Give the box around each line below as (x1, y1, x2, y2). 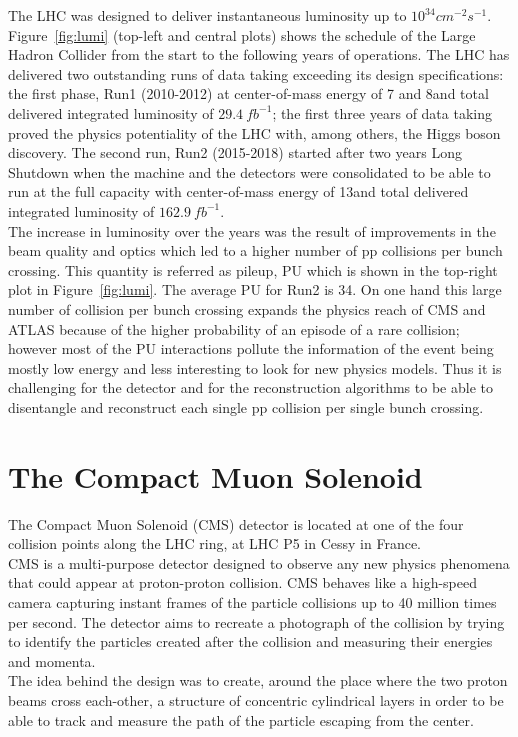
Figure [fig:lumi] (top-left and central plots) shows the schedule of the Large (8, 24, 476, 45)
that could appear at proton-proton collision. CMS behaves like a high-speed (8, 572, 477, 593)
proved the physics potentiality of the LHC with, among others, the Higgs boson (8, 122, 501, 143)
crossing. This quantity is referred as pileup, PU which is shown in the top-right (8, 259, 498, 280)
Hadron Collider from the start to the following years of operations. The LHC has (8, 44, 510, 65)
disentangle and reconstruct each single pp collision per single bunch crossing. (8, 396, 484, 417)
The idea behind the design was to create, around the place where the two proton (8, 670, 508, 691)
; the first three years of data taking (272, 102, 492, 123)
